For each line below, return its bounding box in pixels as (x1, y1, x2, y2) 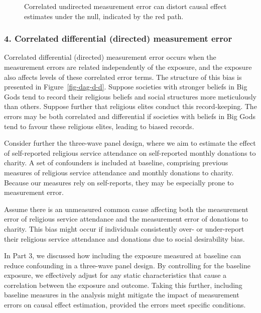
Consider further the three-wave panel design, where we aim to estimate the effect (4, 138, 256, 148)
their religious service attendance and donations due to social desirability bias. (4, 233, 245, 244)
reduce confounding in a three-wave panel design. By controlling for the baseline (4, 260, 250, 270)
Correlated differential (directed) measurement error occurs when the (4, 52, 216, 62)
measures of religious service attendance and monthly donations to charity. (4, 167, 234, 177)
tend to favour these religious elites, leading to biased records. (4, 121, 194, 131)
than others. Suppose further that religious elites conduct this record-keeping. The (4, 101, 257, 112)
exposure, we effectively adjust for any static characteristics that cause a (4, 270, 227, 280)
